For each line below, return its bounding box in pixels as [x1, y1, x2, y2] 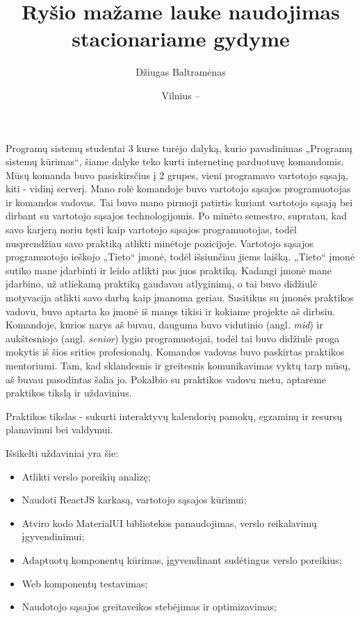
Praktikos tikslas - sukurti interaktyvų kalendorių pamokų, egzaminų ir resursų [6, 408, 343, 423]
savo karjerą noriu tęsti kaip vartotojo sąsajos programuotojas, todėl [6, 222, 297, 237]
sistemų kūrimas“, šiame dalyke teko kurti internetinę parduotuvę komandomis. [6, 154, 344, 169]
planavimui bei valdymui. [6, 422, 113, 437]
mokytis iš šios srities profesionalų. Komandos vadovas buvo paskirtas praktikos [6, 344, 345, 359]
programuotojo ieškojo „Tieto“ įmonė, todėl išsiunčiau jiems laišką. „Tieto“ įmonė [6, 249, 355, 264]
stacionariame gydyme [72, 24, 290, 53]
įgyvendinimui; [22, 529, 85, 544]
